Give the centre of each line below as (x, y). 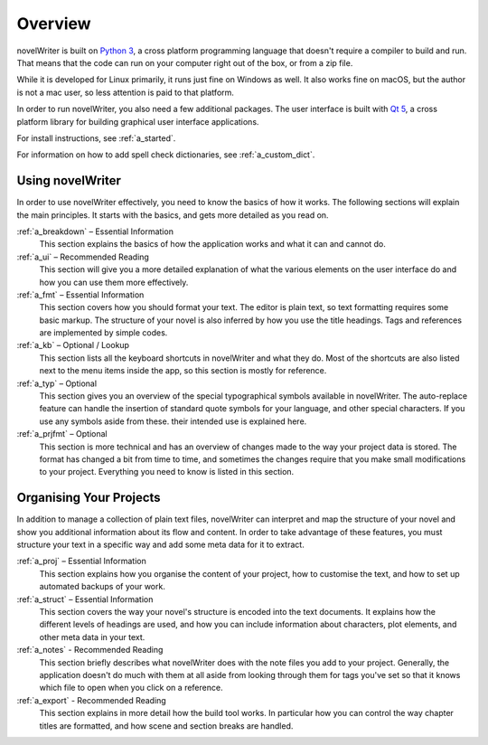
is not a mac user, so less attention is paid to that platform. (126, 92)
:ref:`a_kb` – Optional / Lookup (73, 345)
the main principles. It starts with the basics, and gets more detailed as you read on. (173, 215)
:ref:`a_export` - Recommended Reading (91, 700)
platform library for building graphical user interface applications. (138, 121)
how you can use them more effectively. (114, 282)
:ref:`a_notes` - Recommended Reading (90, 650)
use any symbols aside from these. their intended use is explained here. (173, 421)
